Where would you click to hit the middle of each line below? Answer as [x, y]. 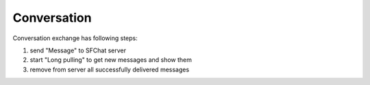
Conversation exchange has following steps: [75, 38]
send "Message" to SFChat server [78, 50]
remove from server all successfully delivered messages [110, 69]
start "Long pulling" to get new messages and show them [111, 60]
